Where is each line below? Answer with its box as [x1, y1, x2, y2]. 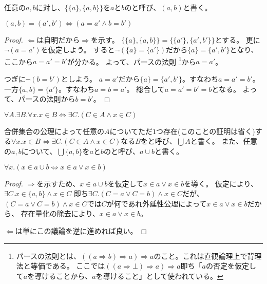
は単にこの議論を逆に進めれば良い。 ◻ [15, 225, 147, 236]
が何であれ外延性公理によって [106, 198, 207, 209]
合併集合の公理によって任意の [4, 125, 104, 136]
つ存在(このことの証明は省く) [156, 125, 255, 136]
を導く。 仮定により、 [184, 178, 258, 188]
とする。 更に [215, 34, 260, 45]
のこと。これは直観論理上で [154, 250, 247, 261]
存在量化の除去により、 [21, 208, 100, 219]
